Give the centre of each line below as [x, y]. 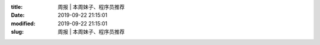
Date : [18, 15]
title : [17, 7]
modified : [23, 23]
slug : [17, 32]
